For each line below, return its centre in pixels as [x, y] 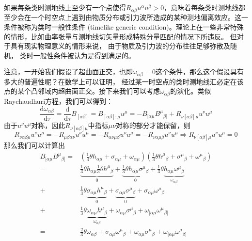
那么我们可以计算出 [34, 145]
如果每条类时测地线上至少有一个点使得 [65, 7]
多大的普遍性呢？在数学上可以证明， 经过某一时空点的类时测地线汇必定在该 [124, 81]
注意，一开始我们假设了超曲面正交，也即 [68, 72]
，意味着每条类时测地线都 [205, 7]
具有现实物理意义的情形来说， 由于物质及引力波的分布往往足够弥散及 [120, 46]
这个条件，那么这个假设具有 [199, 72]
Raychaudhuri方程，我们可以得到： [59, 101]
